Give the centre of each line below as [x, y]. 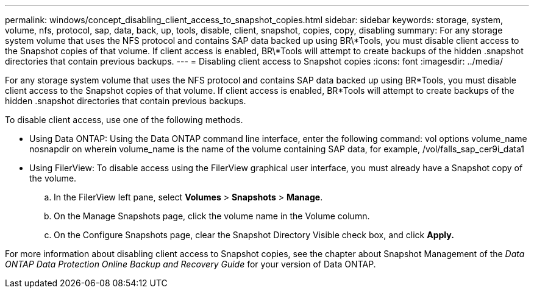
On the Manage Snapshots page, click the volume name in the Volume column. [212, 216]
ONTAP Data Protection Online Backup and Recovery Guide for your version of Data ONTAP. [190, 264]
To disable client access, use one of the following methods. [124, 120]
